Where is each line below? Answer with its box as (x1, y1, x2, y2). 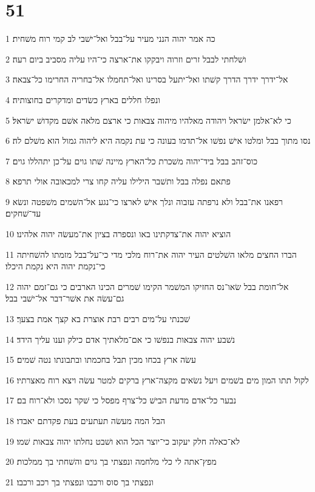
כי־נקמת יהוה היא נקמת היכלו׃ (5, 260, 106, 272)
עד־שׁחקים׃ (5, 207, 41, 220)
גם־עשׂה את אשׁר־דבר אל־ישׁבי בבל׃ (5, 292, 124, 305)
